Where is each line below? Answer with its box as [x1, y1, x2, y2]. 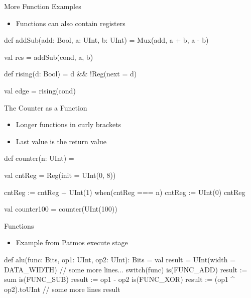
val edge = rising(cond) [4, 85, 76, 95]
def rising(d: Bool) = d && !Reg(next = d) [4, 68, 137, 79]
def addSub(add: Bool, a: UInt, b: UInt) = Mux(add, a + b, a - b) [4, 35, 209, 45]
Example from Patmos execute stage [16, 237, 128, 248]
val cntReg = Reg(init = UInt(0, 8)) [4, 169, 116, 180]
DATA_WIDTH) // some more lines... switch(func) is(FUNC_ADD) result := [4, 264, 247, 274]
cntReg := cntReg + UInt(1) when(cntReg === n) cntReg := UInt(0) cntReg [4, 186, 245, 197]
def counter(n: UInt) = [4, 153, 74, 163]
